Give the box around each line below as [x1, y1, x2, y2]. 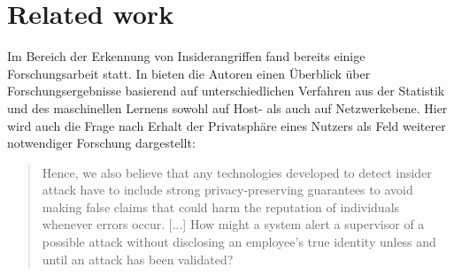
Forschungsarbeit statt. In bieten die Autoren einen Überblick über [7, 64, 371, 82]
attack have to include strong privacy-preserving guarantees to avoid [42, 180, 413, 199]
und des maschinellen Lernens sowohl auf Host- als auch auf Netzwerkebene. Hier [7, 98, 448, 117]
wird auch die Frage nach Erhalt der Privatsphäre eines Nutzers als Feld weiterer [7, 116, 446, 134]
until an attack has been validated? [42, 249, 234, 268]
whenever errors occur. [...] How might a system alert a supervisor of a [42, 215, 425, 233]
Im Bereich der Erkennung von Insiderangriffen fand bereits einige [7, 47, 366, 65]
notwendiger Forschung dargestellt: [7, 134, 196, 152]
